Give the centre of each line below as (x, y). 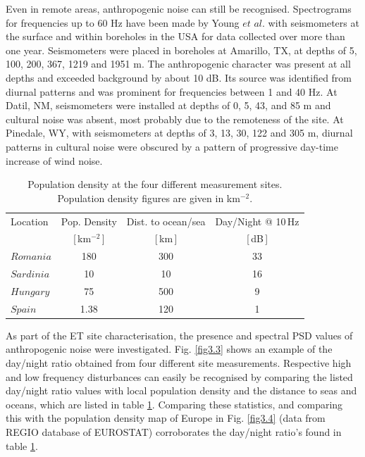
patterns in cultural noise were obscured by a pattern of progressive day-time (172, 146)
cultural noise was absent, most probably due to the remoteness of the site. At (175, 119)
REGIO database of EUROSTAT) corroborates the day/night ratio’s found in (174, 432)
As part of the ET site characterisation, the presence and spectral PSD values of (179, 335)
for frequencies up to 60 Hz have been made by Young (123, 22)
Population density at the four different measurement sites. (155, 184)
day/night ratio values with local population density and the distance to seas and (181, 390)
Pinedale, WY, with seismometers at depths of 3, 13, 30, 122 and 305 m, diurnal (179, 133)
